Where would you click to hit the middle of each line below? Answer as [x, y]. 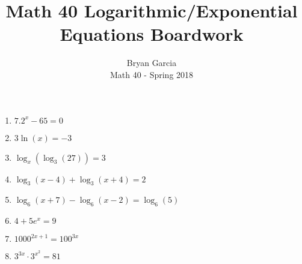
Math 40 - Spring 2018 [152, 74]
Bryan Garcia [152, 63]
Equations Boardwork [152, 34]
